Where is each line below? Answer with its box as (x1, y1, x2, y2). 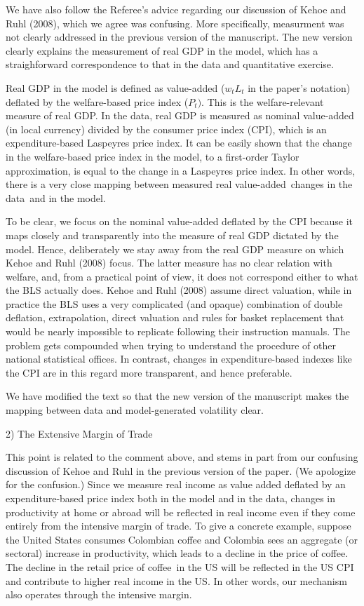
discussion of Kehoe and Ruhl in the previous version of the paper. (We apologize (6, 463, 356, 478)
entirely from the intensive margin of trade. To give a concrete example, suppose (6, 518, 351, 533)
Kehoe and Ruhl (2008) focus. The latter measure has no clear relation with (6, 255, 332, 270)
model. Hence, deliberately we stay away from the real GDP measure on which (6, 241, 344, 256)
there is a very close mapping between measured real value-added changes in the (6, 177, 353, 191)
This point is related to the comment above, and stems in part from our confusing (6, 450, 358, 464)
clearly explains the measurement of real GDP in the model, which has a (6, 43, 318, 58)
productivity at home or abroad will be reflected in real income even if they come (6, 504, 356, 519)
